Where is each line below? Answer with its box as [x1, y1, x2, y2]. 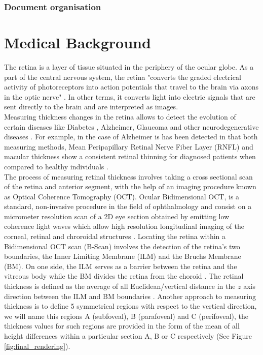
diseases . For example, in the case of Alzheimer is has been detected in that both [4, 131, 258, 142]
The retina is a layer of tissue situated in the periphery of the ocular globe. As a [4, 61, 254, 72]
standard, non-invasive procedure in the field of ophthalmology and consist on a [4, 201, 252, 212]
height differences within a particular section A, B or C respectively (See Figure [4, 331, 252, 341]
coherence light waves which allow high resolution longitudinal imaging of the [4, 221, 244, 231]
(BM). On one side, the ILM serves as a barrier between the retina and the [4, 260, 237, 271]
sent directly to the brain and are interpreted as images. [4, 101, 178, 112]
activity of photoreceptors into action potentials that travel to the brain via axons [4, 81, 259, 92]
